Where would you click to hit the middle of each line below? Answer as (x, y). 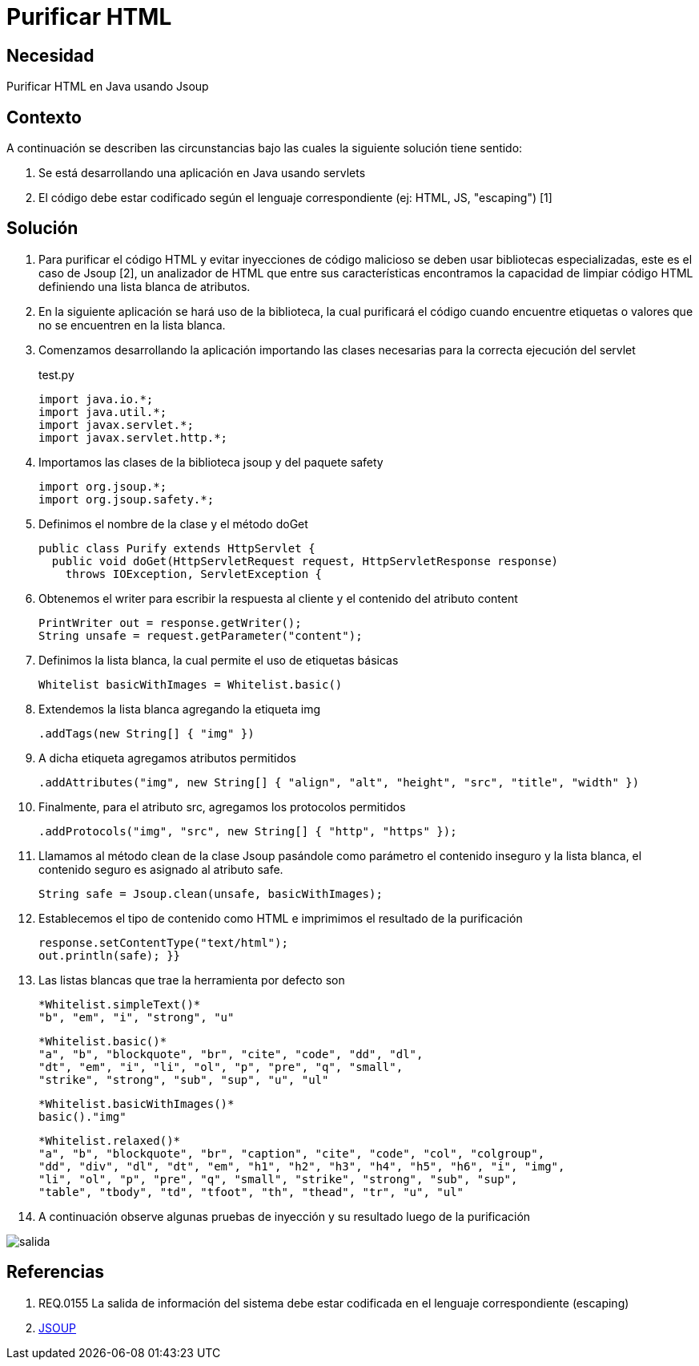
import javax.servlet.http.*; (133, 437)
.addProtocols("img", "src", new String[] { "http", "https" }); (248, 831)
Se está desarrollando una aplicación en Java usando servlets (202, 173)
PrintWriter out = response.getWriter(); (170, 622)
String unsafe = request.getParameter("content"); (201, 635)
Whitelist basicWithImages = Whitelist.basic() (191, 684)
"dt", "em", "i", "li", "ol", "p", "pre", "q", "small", (221, 1067)
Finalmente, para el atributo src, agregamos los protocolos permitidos (222, 806)
